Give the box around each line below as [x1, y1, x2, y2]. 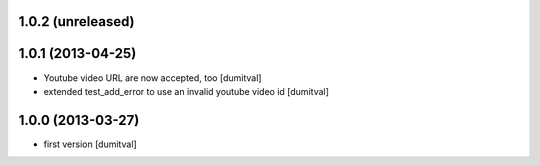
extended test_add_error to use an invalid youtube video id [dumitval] [43, 85, 330, 97]
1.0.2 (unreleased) [18, 13, 135, 30]
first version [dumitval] [43, 138, 137, 150]
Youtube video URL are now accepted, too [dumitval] [43, 71, 262, 84]
